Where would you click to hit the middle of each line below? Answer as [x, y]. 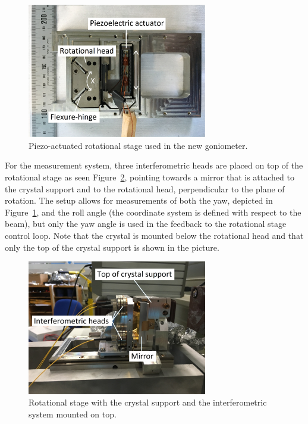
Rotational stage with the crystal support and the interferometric [148, 402]
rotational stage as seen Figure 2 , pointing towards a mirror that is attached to [150, 177]
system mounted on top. [73, 414]
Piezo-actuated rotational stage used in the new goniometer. [138, 145]
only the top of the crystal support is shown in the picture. [112, 247]
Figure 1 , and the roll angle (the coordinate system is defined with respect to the [153, 212]
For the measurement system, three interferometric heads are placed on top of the [154, 165]
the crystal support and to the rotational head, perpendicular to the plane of [145, 188]
